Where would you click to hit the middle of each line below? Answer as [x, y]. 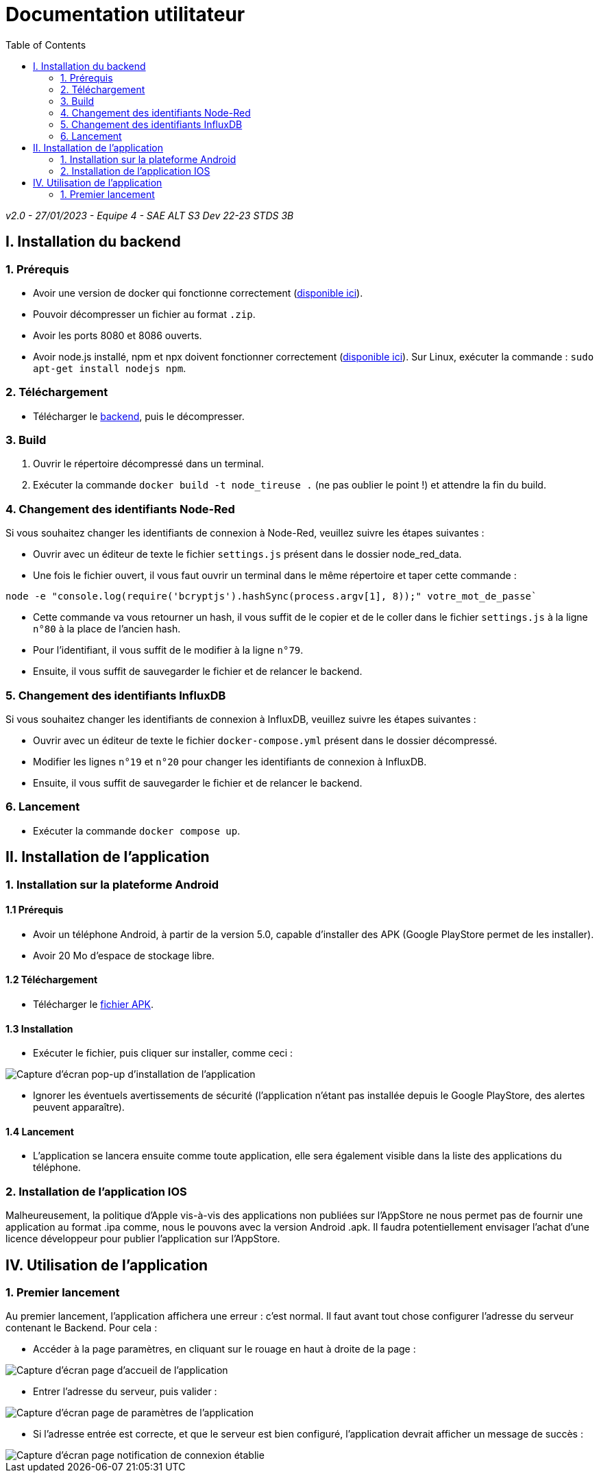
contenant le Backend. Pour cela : [82, 1328]
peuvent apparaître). [79, 1107]
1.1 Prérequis [35, 910]
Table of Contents [46, 45]
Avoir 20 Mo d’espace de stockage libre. [124, 955]
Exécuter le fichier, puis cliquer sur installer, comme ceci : [163, 1053]
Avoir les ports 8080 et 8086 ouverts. [118, 335]
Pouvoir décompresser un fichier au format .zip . [144, 314]
